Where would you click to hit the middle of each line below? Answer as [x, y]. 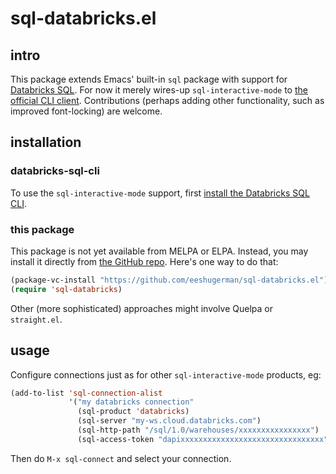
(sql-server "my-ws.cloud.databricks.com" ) [169, 421]
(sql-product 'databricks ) [133, 412]
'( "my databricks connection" [131, 402]
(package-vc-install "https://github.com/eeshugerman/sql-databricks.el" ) [169, 280]
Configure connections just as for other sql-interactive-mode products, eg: [166, 374]
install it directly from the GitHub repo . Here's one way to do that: [144, 261]
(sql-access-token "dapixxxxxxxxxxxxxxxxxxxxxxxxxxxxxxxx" [203, 439]
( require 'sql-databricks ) [66, 289]
